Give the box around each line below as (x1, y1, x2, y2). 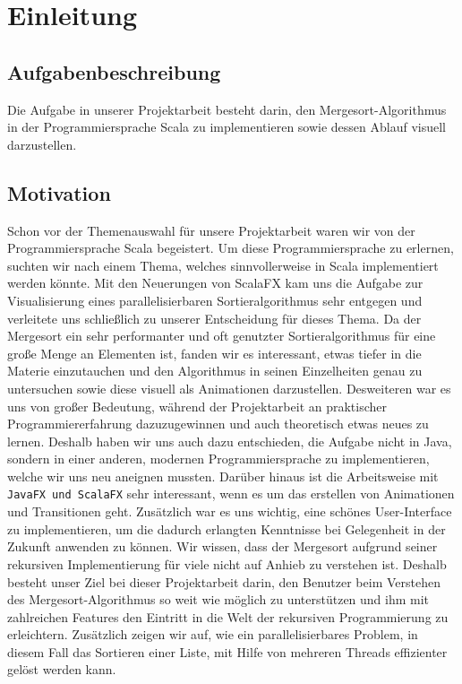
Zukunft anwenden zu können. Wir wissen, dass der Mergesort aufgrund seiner (7, 537, 438, 556)
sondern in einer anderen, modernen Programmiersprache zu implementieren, (7, 449, 430, 468)
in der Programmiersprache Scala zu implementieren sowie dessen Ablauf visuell (7, 117, 447, 136)
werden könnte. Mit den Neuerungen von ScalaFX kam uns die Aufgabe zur (7, 273, 423, 292)
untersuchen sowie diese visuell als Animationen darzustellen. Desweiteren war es (7, 378, 451, 397)
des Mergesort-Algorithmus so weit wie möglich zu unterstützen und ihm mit (7, 590, 430, 609)
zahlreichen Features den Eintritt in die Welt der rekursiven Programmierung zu (7, 607, 449, 626)
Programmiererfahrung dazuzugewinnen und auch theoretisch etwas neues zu (7, 414, 429, 433)
